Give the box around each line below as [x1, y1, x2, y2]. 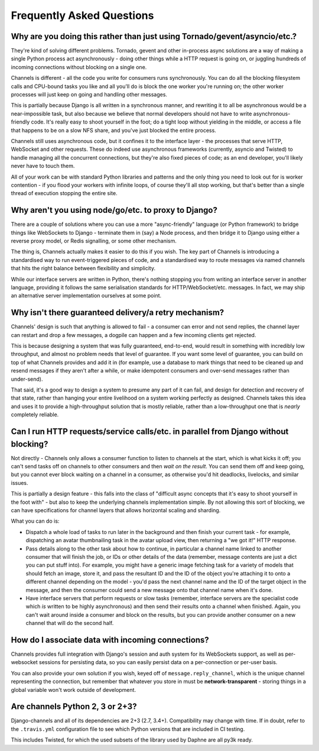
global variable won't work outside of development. [11, 686, 136, 693]
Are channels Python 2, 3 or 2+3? [11, 701, 137, 712]
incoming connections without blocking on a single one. [11, 63, 147, 70]
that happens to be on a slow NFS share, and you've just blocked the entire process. [11, 127, 217, 134]
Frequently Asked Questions [11, 9, 154, 22]
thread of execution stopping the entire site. [11, 190, 118, 197]
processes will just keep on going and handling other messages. [11, 91, 168, 98]
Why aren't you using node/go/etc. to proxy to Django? [11, 205, 218, 215]
